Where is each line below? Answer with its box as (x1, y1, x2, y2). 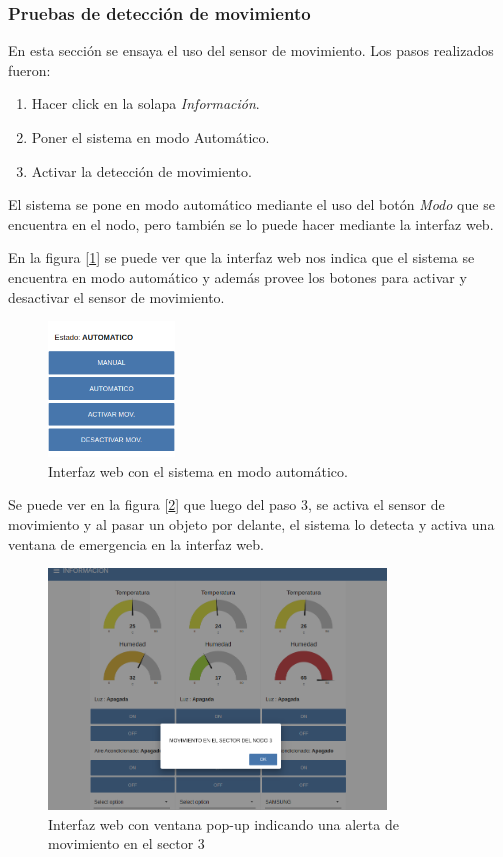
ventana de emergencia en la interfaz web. (8, 533, 264, 554)
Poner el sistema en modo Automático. (31, 127, 270, 147)
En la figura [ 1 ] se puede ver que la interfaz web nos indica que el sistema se (8, 247, 475, 268)
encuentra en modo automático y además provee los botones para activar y (8, 266, 467, 287)
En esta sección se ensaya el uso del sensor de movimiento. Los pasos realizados (8, 40, 494, 61)
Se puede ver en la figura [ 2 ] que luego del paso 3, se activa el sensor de (8, 494, 445, 515)
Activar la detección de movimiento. (31, 160, 252, 181)
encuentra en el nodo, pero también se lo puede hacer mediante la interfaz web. (8, 213, 494, 234)
